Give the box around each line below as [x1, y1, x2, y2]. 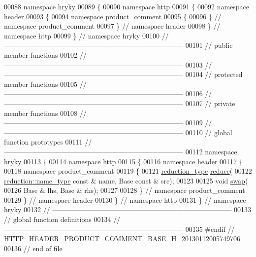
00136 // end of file [4, 243, 63, 253]
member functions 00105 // [4, 78, 87, 89]
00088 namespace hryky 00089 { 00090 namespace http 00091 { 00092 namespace [4, 1, 250, 11]
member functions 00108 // [4, 108, 87, 118]
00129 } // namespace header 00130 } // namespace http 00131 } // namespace [4, 194, 246, 205]
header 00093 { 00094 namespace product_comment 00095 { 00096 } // [4, 11, 222, 21]
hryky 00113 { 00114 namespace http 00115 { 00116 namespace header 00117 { [4, 156, 243, 166]
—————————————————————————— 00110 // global [4, 127, 232, 137]
